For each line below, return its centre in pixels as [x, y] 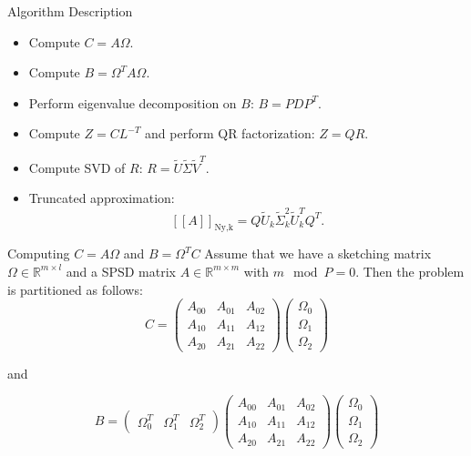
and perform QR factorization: [230, 133]
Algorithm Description [70, 11]
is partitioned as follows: [75, 289]
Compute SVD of [77, 167]
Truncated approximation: [102, 198]
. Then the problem [410, 271]
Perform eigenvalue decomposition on [133, 102]
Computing [39, 253]
